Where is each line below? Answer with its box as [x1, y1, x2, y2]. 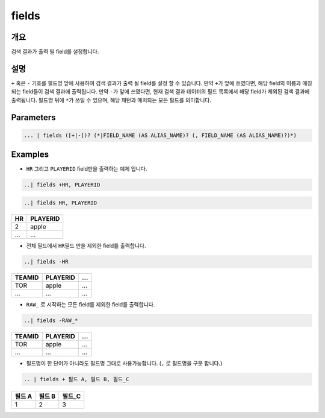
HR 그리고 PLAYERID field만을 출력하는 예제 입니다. [26, 165, 147, 173]
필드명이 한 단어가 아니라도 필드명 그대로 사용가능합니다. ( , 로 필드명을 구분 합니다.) [26, 359, 223, 367]
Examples [11, 150, 49, 160]
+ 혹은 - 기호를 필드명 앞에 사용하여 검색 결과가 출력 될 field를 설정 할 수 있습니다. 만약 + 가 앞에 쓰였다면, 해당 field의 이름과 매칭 [11, 79, 312, 87]
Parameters [11, 112, 56, 122]
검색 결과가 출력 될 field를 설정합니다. [11, 48, 99, 55]
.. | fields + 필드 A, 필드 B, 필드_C [23, 376, 129, 382]
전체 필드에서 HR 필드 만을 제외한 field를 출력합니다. [26, 242, 146, 249]
